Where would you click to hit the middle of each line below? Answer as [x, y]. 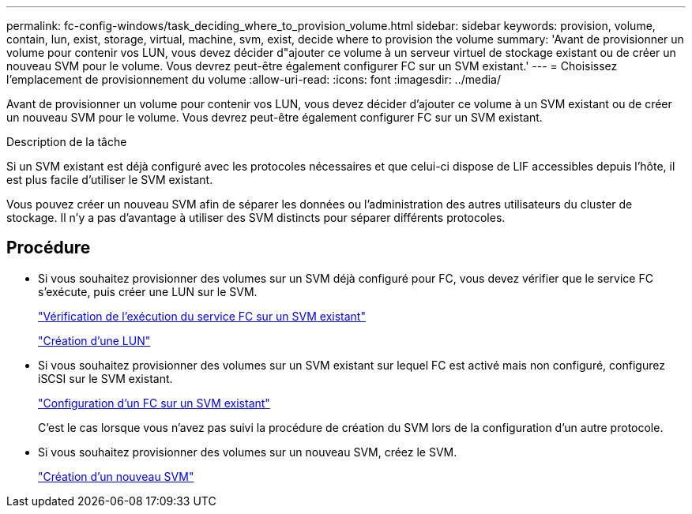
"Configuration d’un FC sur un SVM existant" [154, 403]
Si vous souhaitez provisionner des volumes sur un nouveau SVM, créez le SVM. [248, 452]
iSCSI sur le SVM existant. [105, 378]
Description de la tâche [67, 142]
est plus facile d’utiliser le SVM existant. [110, 180]
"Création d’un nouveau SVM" [116, 476]
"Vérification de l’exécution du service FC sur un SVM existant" [202, 316]
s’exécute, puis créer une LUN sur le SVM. [148, 291]
